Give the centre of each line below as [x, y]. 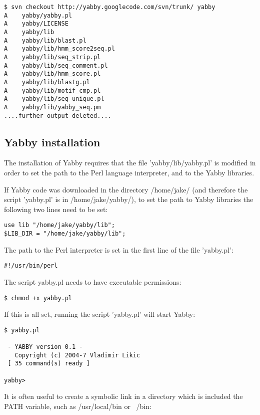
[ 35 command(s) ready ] [49, 364]
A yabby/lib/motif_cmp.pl [52, 90]
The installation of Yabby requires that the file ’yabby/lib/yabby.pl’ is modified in [130, 163]
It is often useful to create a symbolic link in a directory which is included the [123, 396]
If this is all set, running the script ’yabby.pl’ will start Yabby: [100, 314]
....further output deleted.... [58, 116]
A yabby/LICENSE [36, 24]
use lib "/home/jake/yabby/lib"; [59, 225]
